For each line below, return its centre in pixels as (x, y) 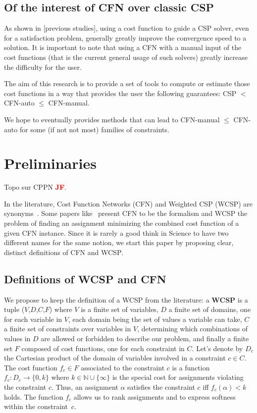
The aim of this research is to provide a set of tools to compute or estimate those (127, 83)
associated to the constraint (123, 367)
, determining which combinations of (193, 329)
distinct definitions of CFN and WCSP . (64, 252)
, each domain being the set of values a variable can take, (155, 319)
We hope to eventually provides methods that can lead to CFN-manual (112, 119)
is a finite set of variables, (120, 309)
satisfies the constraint (161, 387)
